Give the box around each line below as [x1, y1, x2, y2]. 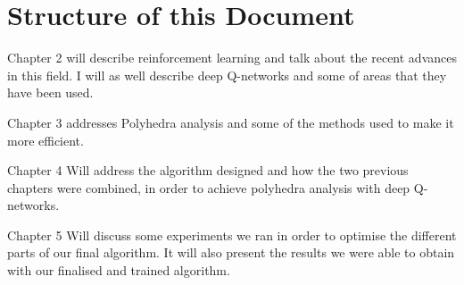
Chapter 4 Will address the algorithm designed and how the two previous [7, 161, 409, 180]
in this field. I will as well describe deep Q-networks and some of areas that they [7, 65, 447, 84]
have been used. [7, 83, 94, 102]
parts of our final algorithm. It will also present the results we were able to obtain [7, 243, 455, 262]
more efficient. [7, 130, 84, 149]
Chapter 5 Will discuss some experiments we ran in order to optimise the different [7, 225, 457, 244]
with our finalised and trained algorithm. [7, 261, 230, 280]
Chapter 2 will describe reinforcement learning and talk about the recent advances [7, 48, 457, 67]
